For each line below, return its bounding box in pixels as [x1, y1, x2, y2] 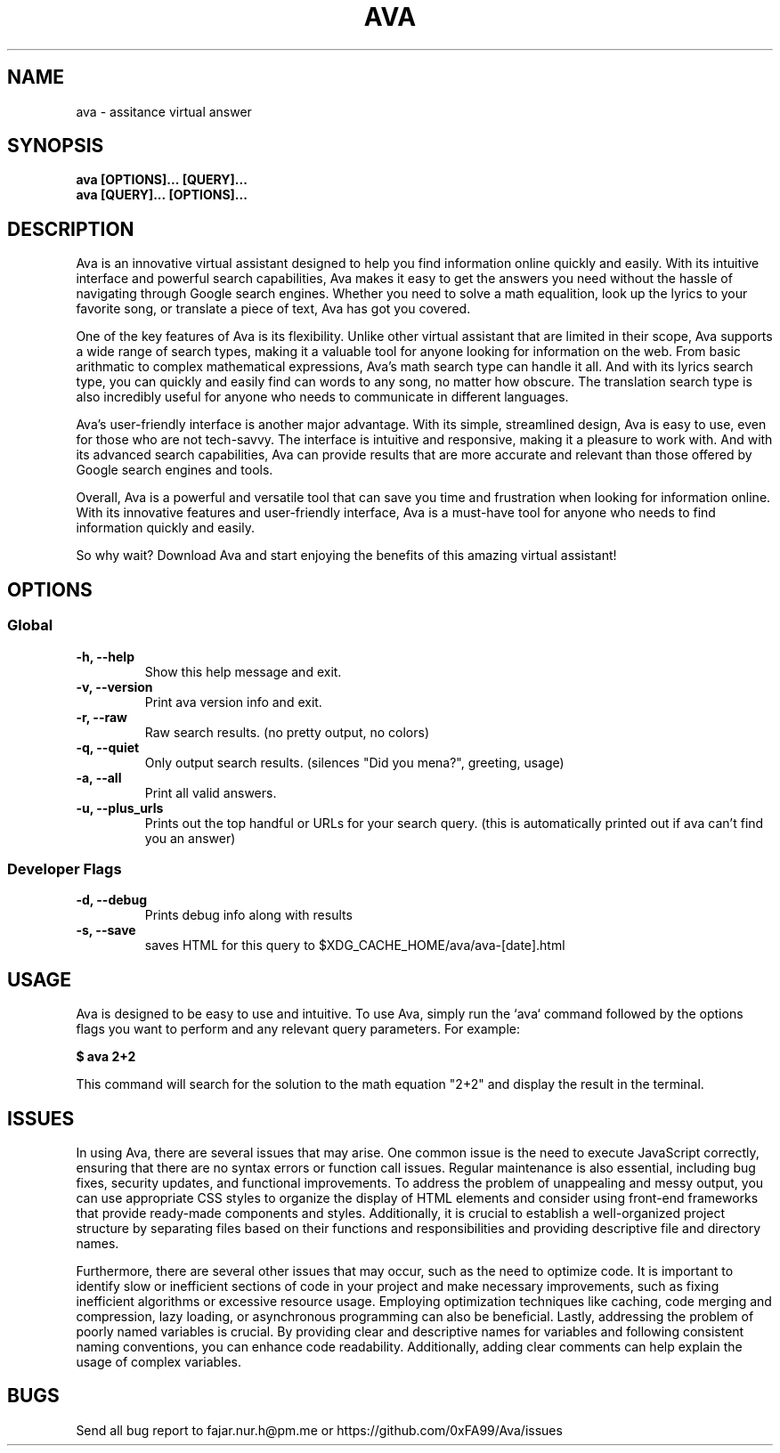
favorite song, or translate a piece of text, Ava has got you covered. [76, 301, 471, 317]
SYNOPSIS [7, 134, 104, 158]
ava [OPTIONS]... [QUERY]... [76, 172, 248, 188]
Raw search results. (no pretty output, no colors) [144, 724, 429, 740]
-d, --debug [76, 892, 147, 908]
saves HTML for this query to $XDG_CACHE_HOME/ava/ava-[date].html [144, 938, 565, 954]
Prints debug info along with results [144, 907, 353, 923]
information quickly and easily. [76, 520, 255, 536]
